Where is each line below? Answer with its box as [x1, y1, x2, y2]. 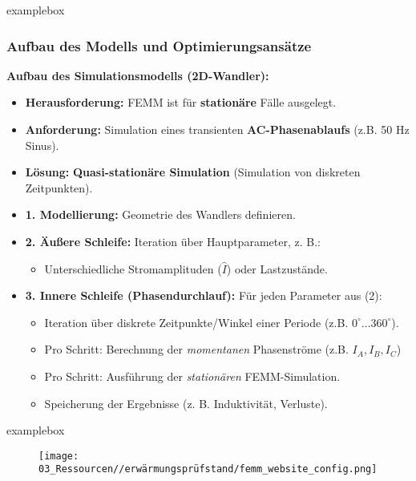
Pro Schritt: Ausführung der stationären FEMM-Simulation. [44, 367, 341, 384]
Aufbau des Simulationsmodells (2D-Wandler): [6, 67, 269, 83]
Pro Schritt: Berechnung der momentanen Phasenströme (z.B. [44, 341, 349, 358]
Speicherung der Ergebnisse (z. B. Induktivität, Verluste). [44, 394, 328, 411]
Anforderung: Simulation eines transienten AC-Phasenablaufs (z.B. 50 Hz [25, 121, 410, 137]
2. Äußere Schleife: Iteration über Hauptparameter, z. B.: [25, 232, 321, 249]
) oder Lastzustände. [226, 260, 328, 277]
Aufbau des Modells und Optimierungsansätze [6, 35, 312, 55]
